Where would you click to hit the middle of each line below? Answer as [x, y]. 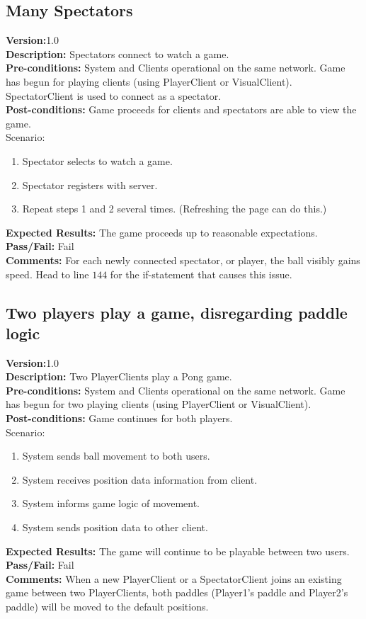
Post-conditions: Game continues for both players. [119, 418]
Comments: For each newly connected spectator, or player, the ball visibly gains [183, 260]
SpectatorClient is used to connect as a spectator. [114, 95]
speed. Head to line [47, 274]
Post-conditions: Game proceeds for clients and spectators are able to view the [181, 109]
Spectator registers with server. [90, 184]
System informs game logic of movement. [111, 503]
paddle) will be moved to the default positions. [107, 607]
